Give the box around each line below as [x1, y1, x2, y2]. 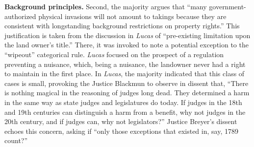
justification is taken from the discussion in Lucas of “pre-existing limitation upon [4, 30, 251, 40]
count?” [4, 135, 28, 146]
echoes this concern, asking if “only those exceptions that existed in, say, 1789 [4, 126, 238, 136]
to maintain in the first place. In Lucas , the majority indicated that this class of [4, 68, 245, 79]
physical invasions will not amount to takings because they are [38, 11, 227, 21]
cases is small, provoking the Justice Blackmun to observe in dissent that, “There [4, 78, 249, 88]
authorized [4, 11, 36, 21]
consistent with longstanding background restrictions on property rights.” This [4, 21, 240, 31]
